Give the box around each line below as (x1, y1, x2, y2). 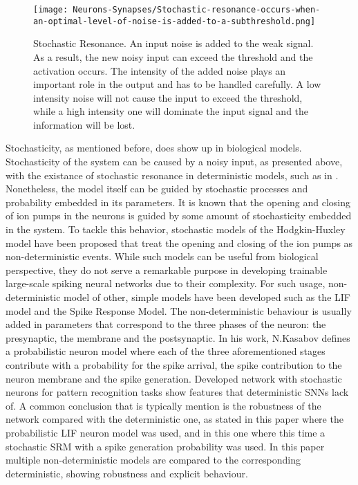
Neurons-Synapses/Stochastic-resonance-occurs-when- (73, 5, 321, 15)
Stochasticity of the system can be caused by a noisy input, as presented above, (6, 154, 343, 169)
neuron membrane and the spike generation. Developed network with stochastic (6, 371, 342, 385)
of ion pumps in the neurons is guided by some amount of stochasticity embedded (6, 208, 352, 223)
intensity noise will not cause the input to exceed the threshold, (33, 90, 303, 104)
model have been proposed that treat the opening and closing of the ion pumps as (6, 235, 353, 250)
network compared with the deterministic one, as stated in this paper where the (6, 412, 343, 426)
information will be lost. (33, 117, 135, 131)
